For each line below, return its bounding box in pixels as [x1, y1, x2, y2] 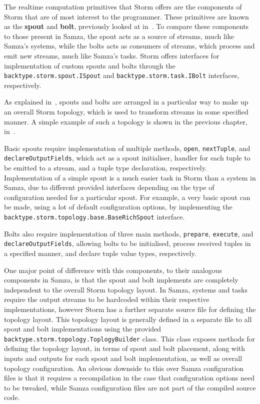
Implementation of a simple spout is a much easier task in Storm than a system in [4, 172, 256, 182]
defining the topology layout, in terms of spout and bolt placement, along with [4, 343, 245, 353]
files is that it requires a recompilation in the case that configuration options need [4, 372, 255, 383]
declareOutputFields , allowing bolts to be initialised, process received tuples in [4, 238, 251, 248]
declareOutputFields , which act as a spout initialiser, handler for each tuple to [4, 152, 250, 163]
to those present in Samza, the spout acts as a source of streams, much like [4, 30, 234, 41]
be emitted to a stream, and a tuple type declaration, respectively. [4, 162, 207, 173]
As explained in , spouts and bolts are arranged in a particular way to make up [4, 96, 248, 107]
